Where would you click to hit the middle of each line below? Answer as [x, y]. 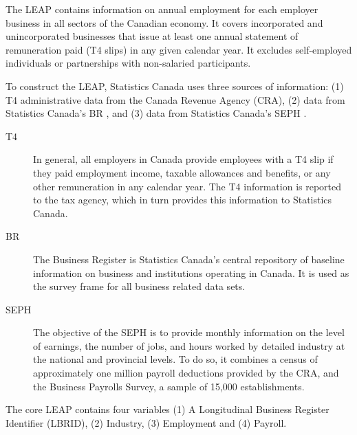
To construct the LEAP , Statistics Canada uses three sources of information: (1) [175, 86]
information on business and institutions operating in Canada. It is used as [191, 272]
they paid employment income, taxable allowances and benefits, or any [182, 172]
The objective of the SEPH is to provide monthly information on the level [189, 332]
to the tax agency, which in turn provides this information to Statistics [183, 200]
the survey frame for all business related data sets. [139, 286]
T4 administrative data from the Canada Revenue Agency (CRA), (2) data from [175, 99]
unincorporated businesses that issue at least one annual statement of [152, 36]
